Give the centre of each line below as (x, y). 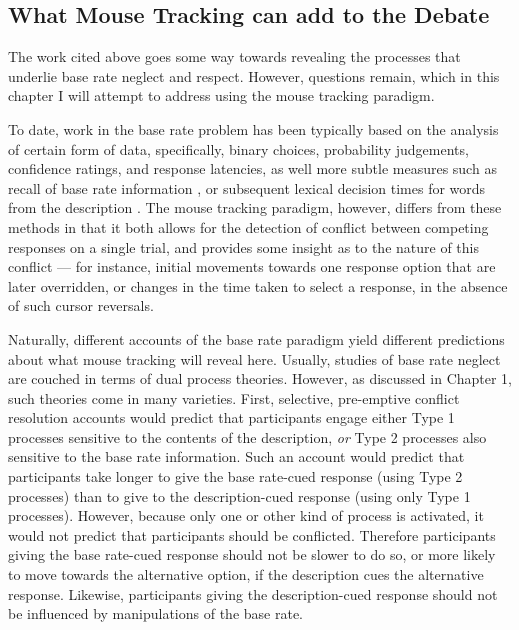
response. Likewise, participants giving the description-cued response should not (253, 593)
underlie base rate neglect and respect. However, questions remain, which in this (254, 75)
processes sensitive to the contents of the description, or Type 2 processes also (247, 436)
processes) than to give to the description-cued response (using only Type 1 (239, 495)
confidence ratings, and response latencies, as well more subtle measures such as (252, 168)
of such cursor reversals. (81, 305)
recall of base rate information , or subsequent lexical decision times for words (247, 187)
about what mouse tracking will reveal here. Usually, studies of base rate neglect (254, 358)
